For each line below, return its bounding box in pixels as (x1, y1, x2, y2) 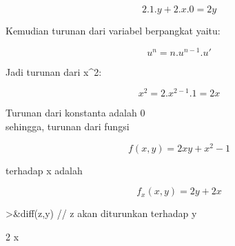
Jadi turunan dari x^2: (6, 64, 102, 79)
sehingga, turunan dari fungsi (6, 119, 130, 133)
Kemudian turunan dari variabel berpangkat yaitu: (6, 23, 221, 37)
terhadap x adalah (6, 163, 83, 177)
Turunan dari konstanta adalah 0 (6, 105, 145, 120)
